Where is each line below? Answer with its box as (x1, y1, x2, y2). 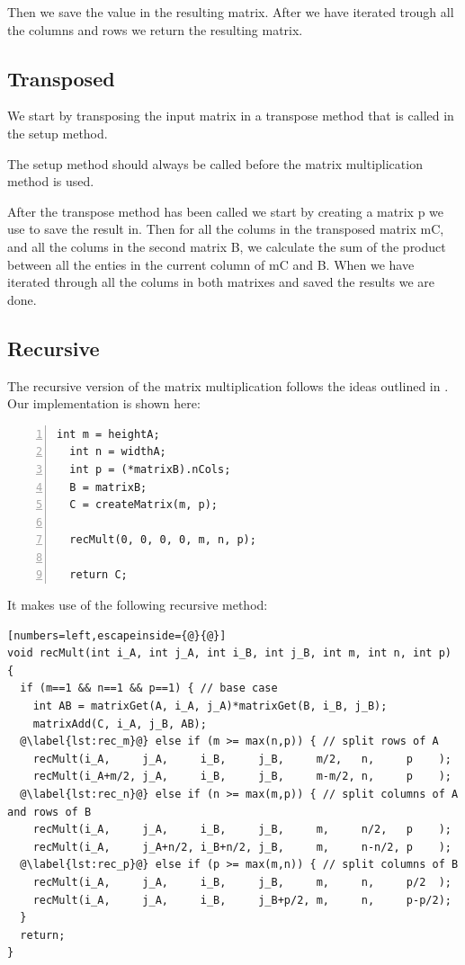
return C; (69, 568, 128, 582)
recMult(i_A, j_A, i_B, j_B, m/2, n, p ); (32, 752, 452, 765)
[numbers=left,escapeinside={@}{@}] (7, 629, 227, 642)
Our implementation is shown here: (7, 394, 201, 413)
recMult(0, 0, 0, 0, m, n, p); (69, 533, 256, 547)
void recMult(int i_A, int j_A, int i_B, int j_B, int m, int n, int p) (7, 647, 452, 660)
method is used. (7, 172, 94, 191)
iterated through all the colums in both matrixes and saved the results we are (7, 273, 435, 291)
